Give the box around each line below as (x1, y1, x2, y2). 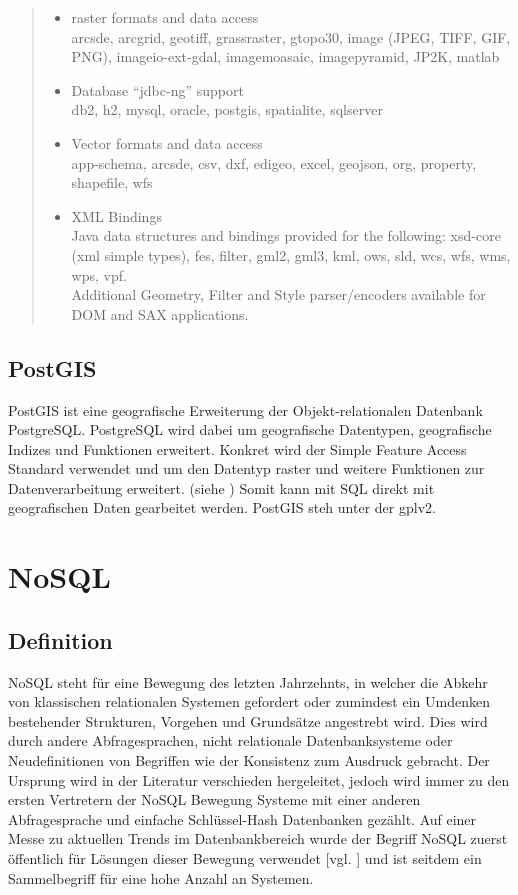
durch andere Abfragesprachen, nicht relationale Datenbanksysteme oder (8, 730, 453, 751)
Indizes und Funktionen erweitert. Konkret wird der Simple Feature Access (8, 438, 467, 459)
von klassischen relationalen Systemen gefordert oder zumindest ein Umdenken (8, 691, 490, 712)
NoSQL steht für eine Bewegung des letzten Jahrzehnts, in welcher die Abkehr (8, 671, 488, 692)
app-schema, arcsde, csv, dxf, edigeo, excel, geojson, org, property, (71, 152, 477, 173)
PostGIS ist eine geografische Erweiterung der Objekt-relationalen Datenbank (8, 399, 483, 420)
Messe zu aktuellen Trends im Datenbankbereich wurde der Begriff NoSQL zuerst (8, 828, 508, 849)
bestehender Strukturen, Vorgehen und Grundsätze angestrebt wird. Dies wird (8, 710, 488, 731)
